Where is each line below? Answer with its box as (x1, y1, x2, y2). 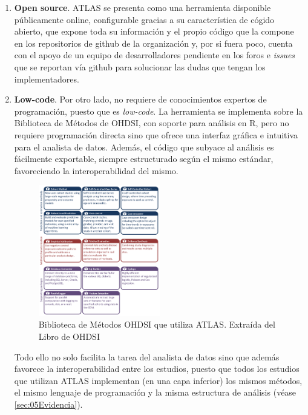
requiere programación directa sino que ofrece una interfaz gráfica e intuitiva (14, 128, 298, 141)
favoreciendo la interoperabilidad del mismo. (14, 164, 179, 177)
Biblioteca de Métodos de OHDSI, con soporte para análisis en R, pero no (14, 116, 289, 129)
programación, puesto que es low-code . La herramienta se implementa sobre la (14, 104, 303, 117)
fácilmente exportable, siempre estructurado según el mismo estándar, (14, 152, 274, 165)
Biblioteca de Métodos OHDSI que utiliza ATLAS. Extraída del (38, 318, 275, 331)
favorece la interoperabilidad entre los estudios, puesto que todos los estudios (14, 362, 300, 375)
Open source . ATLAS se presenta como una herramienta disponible (14, 1, 271, 13)
